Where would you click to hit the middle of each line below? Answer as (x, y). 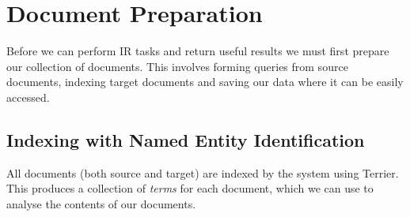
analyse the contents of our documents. (101, 203)
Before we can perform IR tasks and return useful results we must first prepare (198, 51)
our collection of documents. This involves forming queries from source (177, 66)
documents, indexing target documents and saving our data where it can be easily (205, 82)
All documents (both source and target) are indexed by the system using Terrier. (203, 172)
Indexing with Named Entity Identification (186, 139)
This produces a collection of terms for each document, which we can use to (190, 188)
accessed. (28, 97)
